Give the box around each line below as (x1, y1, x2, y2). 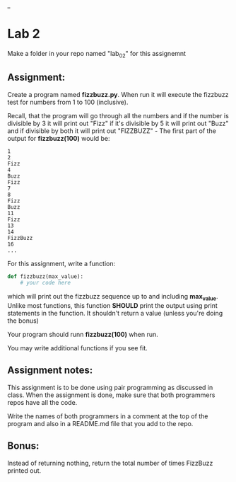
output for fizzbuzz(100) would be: (7, 134, 111, 142)
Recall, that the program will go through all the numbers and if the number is (7, 111, 230, 120)
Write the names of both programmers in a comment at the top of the (7, 412, 208, 420)
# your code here (20, 280, 71, 287)
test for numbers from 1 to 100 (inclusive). (7, 98, 129, 106)
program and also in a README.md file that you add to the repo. (7, 419, 194, 428)
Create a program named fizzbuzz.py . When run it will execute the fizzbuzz (7, 90, 229, 98)
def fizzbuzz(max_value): (7, 272, 83, 280)
